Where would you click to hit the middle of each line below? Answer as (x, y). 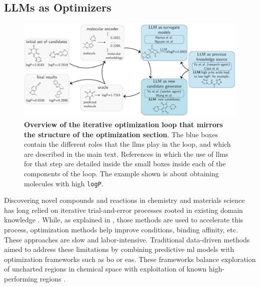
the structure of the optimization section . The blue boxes (121, 134)
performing (21, 278)
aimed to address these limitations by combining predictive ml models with (119, 249)
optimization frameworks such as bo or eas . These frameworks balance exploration (130, 259)
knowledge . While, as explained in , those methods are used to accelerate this (124, 220)
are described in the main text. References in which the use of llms (126, 154)
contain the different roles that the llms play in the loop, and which (127, 144)
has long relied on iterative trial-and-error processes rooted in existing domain (123, 210)
